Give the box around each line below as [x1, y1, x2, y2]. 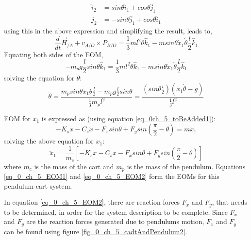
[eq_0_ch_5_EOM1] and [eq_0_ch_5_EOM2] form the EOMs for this [4, 171, 219, 181]
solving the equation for [4, 73, 75, 83]
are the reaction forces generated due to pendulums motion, [26, 216, 204, 226]
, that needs [212, 197, 248, 207]
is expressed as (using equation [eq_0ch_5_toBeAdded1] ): [41, 113, 216, 123]
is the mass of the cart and [34, 161, 114, 171]
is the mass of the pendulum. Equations [127, 161, 246, 171]
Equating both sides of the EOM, [4, 49, 103, 59]
